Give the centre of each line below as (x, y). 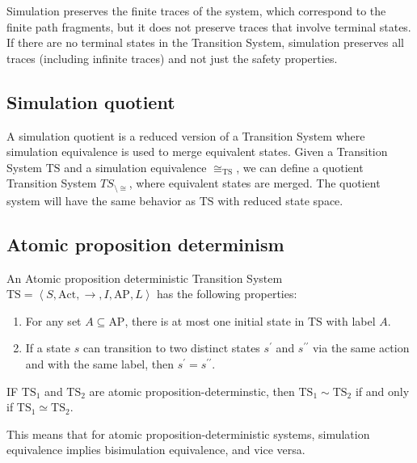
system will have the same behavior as (101, 200)
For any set (53, 320)
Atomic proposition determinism (145, 244)
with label (351, 320)
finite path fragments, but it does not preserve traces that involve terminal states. (209, 26)
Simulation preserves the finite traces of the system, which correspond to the (196, 11)
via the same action (361, 348)
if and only (382, 391)
